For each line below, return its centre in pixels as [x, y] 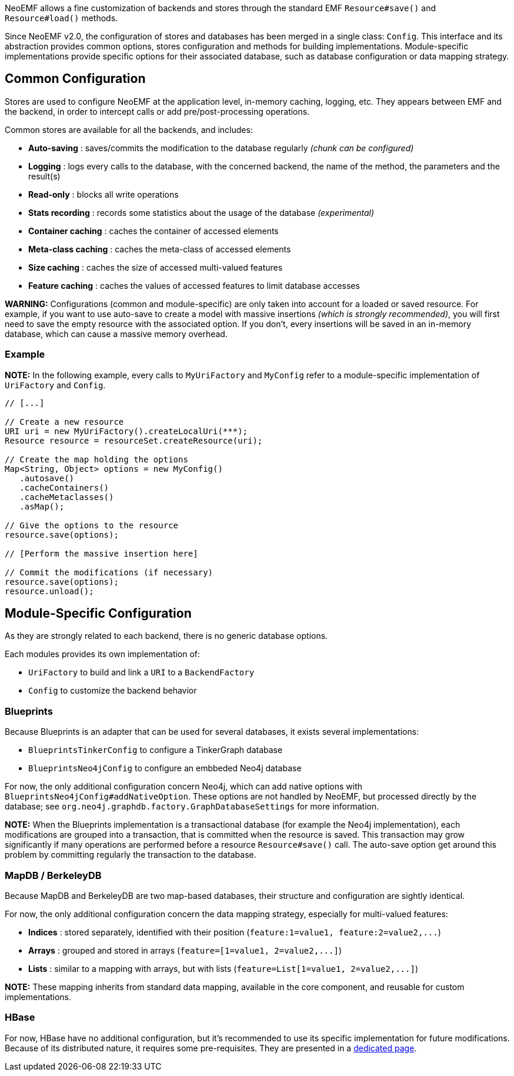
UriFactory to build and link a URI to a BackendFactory [141, 672]
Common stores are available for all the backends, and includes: [129, 129]
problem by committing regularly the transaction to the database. [131, 855]
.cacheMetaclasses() [67, 497]
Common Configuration [75, 79]
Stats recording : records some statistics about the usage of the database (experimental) [201, 212]
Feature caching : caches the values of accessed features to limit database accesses [194, 285]
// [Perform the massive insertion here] [101, 553]
